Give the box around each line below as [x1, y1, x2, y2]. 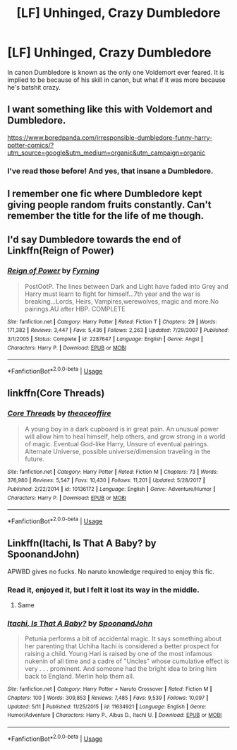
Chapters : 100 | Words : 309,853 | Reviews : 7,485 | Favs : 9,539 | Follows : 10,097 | [7, 694, 209, 702]
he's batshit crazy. [7, 83, 61, 91]
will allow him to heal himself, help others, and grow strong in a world [24, 432, 226, 441]
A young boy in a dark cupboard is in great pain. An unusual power [24, 424, 219, 433]
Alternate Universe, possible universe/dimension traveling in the [24, 447, 211, 456]
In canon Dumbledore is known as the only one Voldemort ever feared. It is [7, 68, 224, 76]
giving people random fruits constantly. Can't [7, 199, 212, 211]
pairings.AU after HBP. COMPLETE [24, 304, 126, 313]
